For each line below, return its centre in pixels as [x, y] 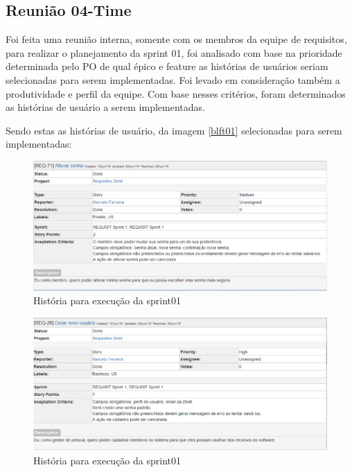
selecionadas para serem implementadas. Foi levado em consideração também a [173, 79]
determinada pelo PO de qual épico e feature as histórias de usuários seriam [167, 66]
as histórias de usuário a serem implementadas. [105, 107]
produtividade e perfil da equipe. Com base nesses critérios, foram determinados [176, 93]
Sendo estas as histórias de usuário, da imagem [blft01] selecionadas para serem [174, 130]
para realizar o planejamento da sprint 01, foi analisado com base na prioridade [174, 52]
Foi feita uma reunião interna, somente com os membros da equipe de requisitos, [176, 39]
